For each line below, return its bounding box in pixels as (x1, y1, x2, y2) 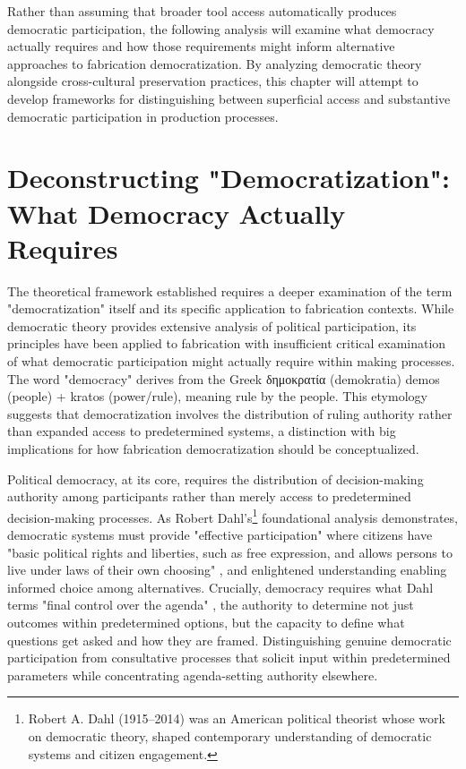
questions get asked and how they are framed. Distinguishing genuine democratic (7, 630, 452, 649)
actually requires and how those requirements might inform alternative (7, 37, 395, 56)
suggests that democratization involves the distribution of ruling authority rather (7, 404, 453, 423)
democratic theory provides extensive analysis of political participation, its (7, 316, 417, 335)
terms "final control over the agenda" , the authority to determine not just (7, 595, 414, 614)
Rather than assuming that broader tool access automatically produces (7, 2, 397, 20)
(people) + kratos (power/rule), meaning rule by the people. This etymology (7, 387, 427, 406)
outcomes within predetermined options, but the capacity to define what (7, 613, 405, 631)
